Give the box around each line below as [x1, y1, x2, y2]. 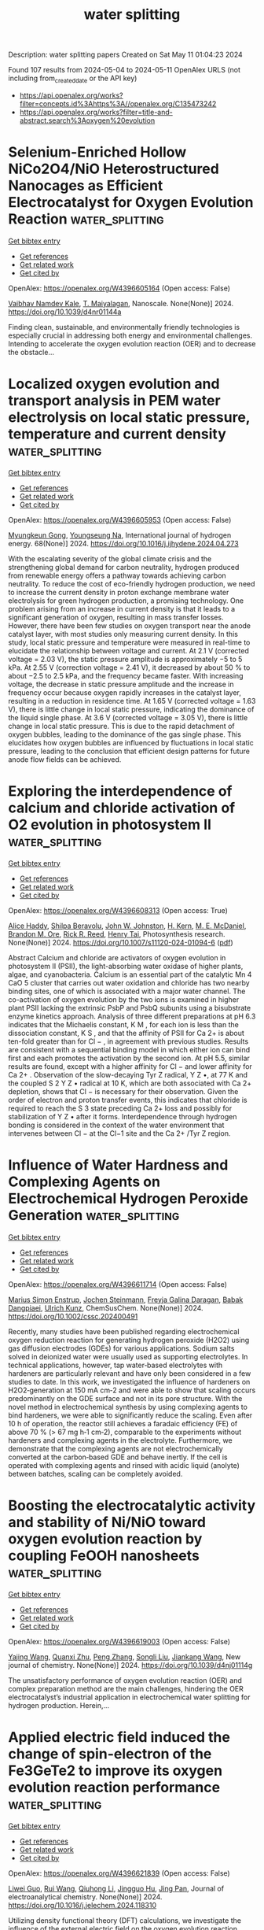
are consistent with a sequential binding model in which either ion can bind [8, 1044, 251, 1054]
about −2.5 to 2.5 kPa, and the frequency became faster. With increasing [8, 671, 244, 680]
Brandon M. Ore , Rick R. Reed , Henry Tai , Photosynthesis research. [8, 929, 225, 938]
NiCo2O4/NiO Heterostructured [8, 160, 220, 178]
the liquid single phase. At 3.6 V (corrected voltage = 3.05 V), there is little [8, 712, 248, 722]
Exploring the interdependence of [8, 782, 233, 800]
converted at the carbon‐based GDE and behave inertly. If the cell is [8, 1452, 228, 1462]
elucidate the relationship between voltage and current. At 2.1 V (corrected [8, 645, 249, 655]
